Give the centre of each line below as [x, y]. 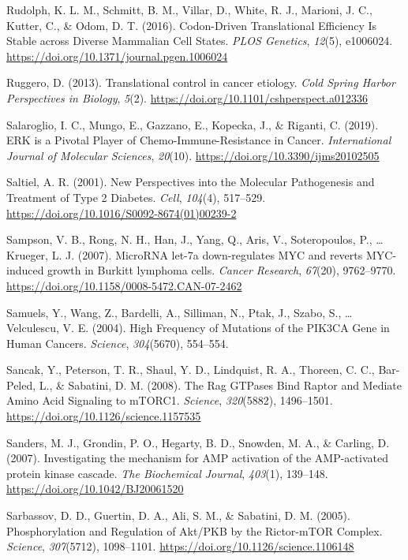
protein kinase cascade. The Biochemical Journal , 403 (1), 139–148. [167, 473]
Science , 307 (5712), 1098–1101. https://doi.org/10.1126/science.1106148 [180, 546]
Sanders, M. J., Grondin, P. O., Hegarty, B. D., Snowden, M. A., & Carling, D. [198, 442]
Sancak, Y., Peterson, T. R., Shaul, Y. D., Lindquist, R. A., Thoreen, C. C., [191, 370]
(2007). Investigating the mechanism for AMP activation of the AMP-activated [197, 458]
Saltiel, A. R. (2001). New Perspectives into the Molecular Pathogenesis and [191, 182]
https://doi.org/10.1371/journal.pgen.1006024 [117, 56]
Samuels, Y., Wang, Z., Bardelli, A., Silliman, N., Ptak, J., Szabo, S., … [180, 312]
